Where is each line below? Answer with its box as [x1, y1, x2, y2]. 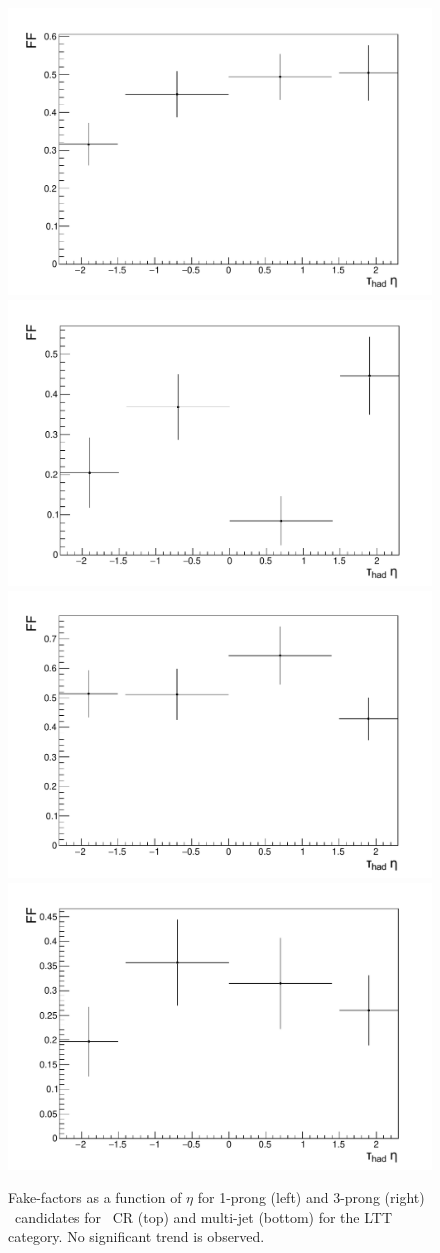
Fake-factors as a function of [8, 1187, 182, 1208]
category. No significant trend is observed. [8, 1226, 265, 1247]
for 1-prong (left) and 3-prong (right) [197, 1187, 425, 1208]
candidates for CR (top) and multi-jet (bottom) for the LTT [14, 1206, 393, 1227]
